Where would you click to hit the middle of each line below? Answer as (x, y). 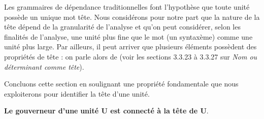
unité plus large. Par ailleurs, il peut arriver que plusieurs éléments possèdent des (130, 47)
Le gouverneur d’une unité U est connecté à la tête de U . (106, 111)
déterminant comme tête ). (44, 66)
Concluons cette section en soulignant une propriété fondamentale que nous (121, 84)
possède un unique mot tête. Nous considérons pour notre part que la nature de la (132, 17)
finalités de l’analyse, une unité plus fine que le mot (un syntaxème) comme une (128, 36)
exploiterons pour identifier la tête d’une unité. (77, 93)
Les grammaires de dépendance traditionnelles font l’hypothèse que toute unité (127, 7)
